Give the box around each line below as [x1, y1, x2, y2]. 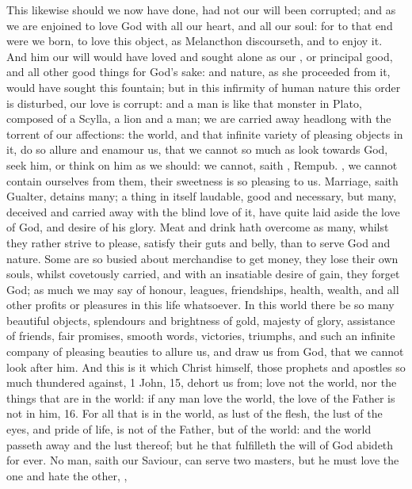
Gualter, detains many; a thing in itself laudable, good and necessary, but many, [6, 188, 397, 204]
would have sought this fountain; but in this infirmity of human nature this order [6, 78, 401, 95]
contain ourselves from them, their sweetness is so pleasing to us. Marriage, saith [6, 172, 399, 189]
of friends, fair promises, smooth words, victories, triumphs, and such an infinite [6, 327, 395, 344]
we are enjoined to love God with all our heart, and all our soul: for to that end [6, 17, 393, 33]
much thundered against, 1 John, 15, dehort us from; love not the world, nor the [6, 374, 397, 391]
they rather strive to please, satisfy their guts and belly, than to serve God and [6, 234, 391, 250]
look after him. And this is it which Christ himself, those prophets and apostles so [6, 358, 406, 375]
